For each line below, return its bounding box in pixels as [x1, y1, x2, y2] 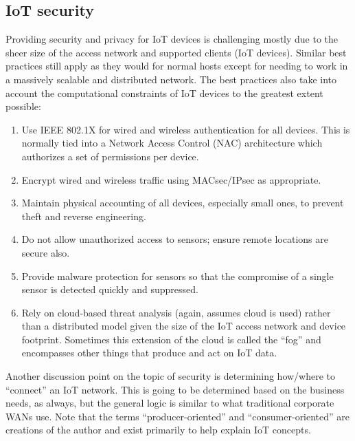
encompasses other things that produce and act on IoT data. [21, 345, 277, 360]
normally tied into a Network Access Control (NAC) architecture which [21, 136, 323, 150]
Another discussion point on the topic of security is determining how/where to [5, 369, 336, 383]
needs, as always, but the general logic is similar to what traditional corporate [5, 396, 334, 410]
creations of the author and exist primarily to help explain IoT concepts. [5, 422, 311, 437]
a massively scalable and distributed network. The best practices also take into [5, 72, 337, 86]
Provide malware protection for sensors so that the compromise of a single [21, 268, 334, 283]
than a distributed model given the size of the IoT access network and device [21, 319, 346, 333]
